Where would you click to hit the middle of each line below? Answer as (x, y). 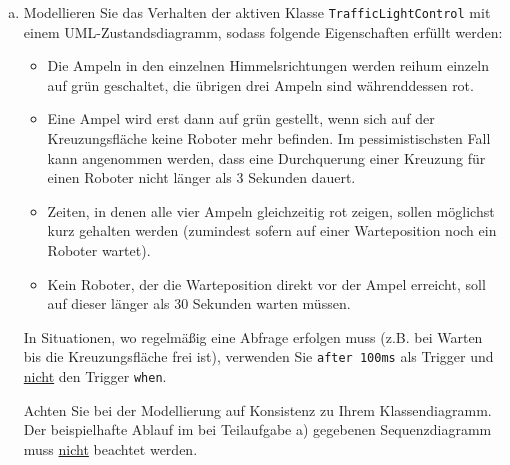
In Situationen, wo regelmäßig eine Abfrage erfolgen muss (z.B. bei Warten (253, 336)
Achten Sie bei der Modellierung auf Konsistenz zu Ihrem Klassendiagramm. (257, 409)
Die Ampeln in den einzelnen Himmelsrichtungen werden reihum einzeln (268, 65)
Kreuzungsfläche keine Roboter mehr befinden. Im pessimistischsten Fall (269, 138)
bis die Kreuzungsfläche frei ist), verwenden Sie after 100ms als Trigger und (258, 356)
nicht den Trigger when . (95, 376)
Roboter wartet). (99, 250)
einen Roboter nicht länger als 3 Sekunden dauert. (201, 177)
